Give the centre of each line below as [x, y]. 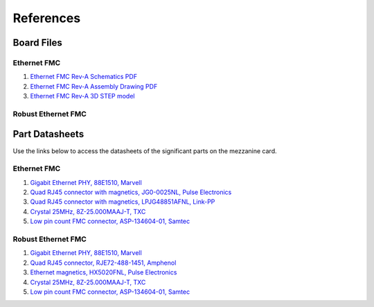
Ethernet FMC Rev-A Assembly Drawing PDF [94, 86]
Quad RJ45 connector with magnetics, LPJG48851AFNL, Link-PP [123, 202]
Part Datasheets [48, 134]
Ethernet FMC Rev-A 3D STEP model [82, 96]
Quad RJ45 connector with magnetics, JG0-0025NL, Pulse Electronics [131, 192]
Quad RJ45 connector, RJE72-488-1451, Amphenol [103, 263]
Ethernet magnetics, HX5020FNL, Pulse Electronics [104, 272]
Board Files [37, 43]
